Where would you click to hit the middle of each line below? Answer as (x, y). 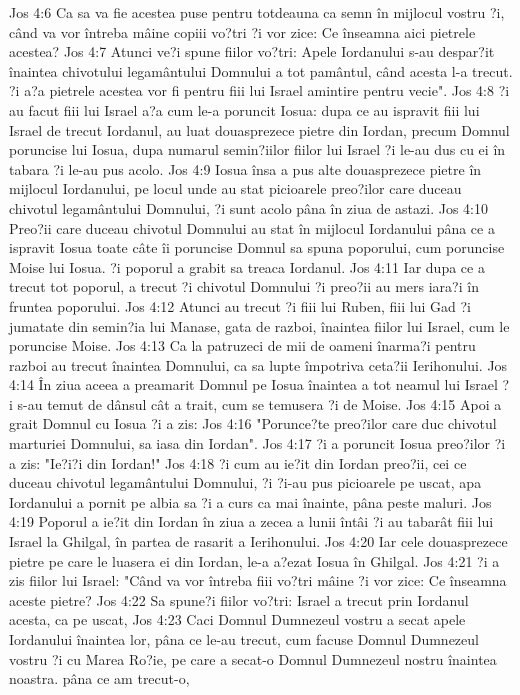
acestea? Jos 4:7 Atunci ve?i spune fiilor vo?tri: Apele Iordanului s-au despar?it (252, 51)
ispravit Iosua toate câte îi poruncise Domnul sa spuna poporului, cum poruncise (257, 247)
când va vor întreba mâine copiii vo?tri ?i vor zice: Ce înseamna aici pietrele (242, 31)
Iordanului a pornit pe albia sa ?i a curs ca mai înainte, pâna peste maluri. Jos (250, 501)
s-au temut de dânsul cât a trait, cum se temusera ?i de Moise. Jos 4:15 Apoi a (259, 403)
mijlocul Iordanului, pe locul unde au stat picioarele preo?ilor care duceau (235, 188)
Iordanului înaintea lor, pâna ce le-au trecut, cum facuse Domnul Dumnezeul (244, 639)
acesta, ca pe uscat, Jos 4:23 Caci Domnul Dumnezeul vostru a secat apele (237, 619)
